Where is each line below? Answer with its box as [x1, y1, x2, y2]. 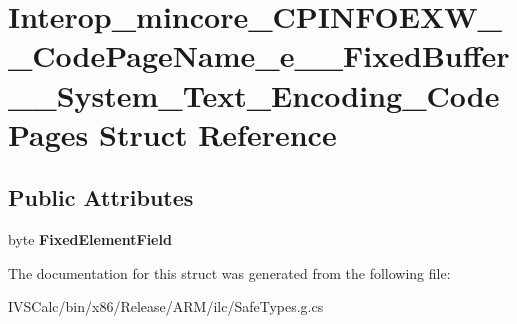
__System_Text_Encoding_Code [8, 74, 500, 115]
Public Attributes [8, 182, 194, 213]
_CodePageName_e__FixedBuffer [8, 35, 510, 76]
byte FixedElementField [8, 229, 172, 250]
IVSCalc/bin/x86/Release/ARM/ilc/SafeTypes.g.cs [8, 296, 324, 317]
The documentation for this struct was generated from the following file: [8, 262, 451, 283]
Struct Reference [99, 113, 337, 154]
